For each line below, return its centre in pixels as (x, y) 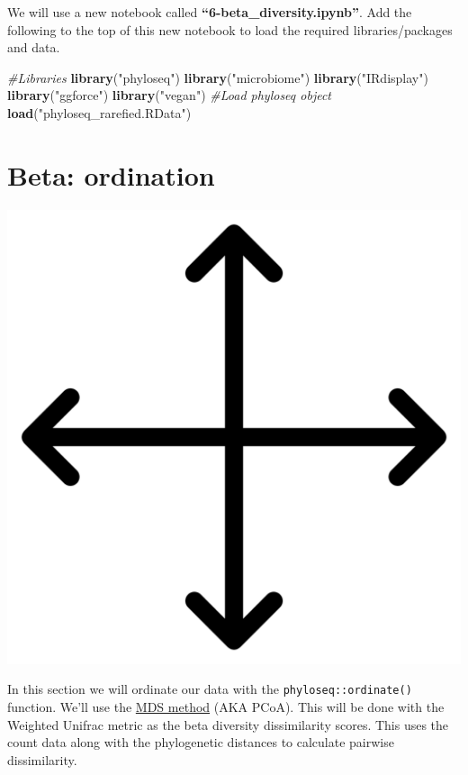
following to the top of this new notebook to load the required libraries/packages (230, 29)
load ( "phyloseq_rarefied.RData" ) (99, 112)
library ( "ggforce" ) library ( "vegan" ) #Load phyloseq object (170, 95)
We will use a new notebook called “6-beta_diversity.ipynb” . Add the (210, 12)
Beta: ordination (111, 174)
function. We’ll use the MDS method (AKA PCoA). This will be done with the (226, 706)
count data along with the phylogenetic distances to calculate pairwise (201, 742)
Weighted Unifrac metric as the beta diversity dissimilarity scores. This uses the (228, 724)
